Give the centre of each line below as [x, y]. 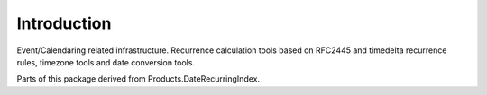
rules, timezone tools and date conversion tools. [106, 62]
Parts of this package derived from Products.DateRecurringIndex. [138, 79]
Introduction [64, 23]
